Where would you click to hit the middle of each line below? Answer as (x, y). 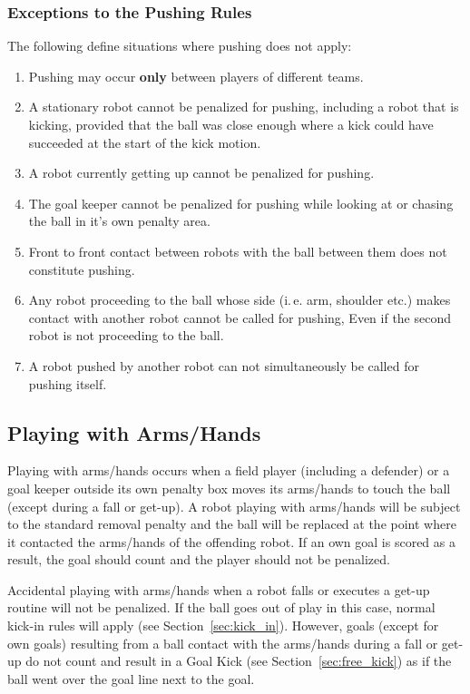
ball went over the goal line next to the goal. (131, 678)
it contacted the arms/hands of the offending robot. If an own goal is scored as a (231, 541)
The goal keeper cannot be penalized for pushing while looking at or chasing (241, 203)
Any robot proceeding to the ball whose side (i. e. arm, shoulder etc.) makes (240, 300)
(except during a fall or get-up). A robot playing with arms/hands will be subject (234, 506)
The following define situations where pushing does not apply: (180, 46)
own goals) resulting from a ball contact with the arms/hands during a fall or (223, 643)
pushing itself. (68, 383)
